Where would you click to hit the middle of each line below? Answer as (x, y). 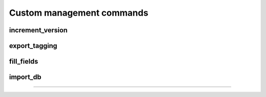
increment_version (38, 30)
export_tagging (33, 46)
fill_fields (24, 61)
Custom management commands (79, 13)
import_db (25, 77)
